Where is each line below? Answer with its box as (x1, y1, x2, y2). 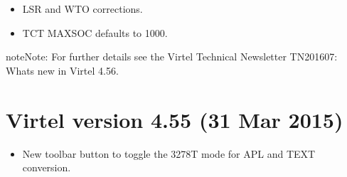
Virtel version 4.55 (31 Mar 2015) (6, 104, 343, 134)
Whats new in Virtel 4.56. (6, 63, 119, 77)
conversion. (22, 160, 71, 175)
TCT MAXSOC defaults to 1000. (22, 25, 168, 40)
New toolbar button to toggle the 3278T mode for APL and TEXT (22, 146, 316, 161)
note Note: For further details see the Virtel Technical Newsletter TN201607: (6, 49, 338, 64)
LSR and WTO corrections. (22, 1, 143, 16)
